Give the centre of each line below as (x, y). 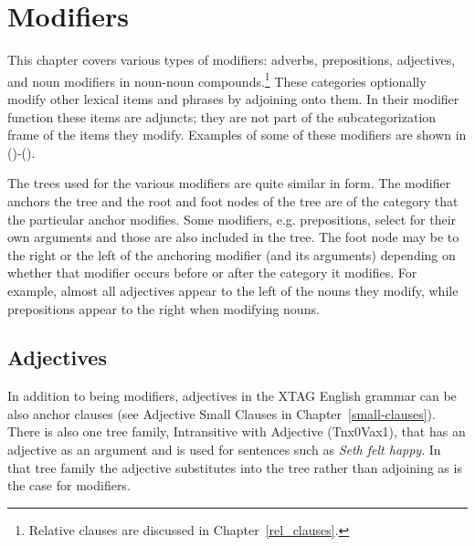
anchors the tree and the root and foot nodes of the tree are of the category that (233, 200)
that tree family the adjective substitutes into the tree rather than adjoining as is (235, 467)
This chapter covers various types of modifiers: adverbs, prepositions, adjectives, (232, 60)
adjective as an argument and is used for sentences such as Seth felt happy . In (224, 450)
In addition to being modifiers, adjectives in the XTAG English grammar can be (232, 396)
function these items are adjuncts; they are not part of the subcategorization (222, 116)
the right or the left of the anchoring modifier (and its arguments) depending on (232, 254)
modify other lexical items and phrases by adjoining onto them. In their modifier (233, 98)
